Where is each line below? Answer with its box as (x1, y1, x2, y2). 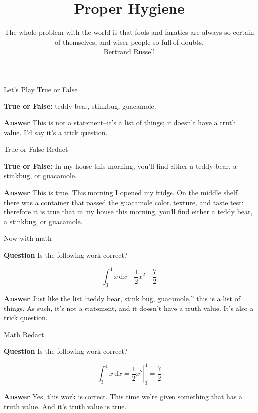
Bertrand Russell (103, 46, 155, 57)
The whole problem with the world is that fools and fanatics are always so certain (4, 27, 254, 37)
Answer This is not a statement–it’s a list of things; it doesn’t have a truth (4, 117, 236, 128)
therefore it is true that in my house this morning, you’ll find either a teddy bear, (4, 206, 253, 217)
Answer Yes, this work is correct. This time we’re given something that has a (4, 391, 243, 402)
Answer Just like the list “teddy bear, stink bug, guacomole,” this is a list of (4, 293, 240, 303)
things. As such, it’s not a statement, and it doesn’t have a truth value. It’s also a (4, 303, 254, 313)
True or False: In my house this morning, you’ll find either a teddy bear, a (4, 160, 237, 171)
